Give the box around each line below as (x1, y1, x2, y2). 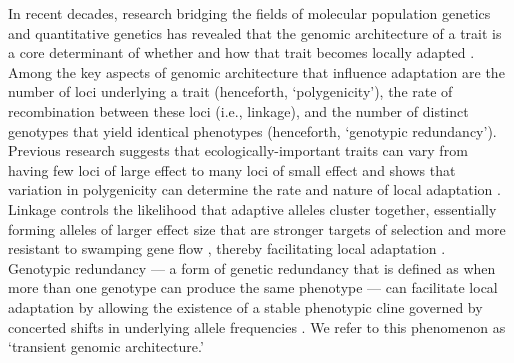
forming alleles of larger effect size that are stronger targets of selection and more (8, 218, 506, 239)
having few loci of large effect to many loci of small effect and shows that (8, 159, 456, 180)
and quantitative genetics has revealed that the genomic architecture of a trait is (8, 22, 502, 43)
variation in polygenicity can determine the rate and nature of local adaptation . (8, 179, 501, 200)
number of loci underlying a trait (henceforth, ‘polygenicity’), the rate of (8, 81, 453, 102)
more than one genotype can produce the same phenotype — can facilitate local (8, 277, 498, 298)
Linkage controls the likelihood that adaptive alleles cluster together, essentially (8, 198, 497, 219)
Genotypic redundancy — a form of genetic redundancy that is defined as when (8, 257, 496, 278)
